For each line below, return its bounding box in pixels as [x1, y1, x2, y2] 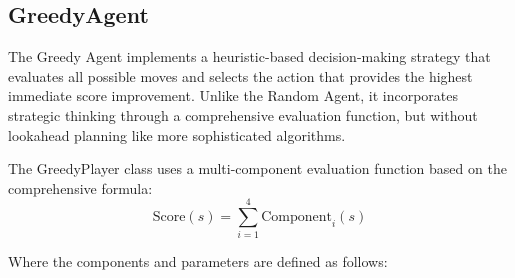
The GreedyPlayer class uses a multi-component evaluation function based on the [8, 158, 507, 179]
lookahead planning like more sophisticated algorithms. [8, 124, 346, 145]
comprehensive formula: [8, 177, 153, 198]
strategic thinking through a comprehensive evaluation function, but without [8, 104, 478, 125]
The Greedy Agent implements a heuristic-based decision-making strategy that [8, 46, 491, 67]
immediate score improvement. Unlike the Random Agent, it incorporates [8, 85, 459, 106]
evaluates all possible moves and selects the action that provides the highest [8, 65, 473, 86]
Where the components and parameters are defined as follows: [8, 251, 388, 272]
